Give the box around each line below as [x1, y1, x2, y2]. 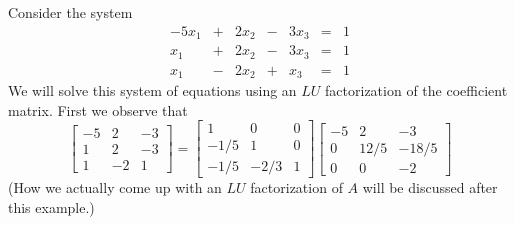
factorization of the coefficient [325, 80, 508, 101]
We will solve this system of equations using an [8, 80, 297, 101]
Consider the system [8, 2, 133, 22]
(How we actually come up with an [8, 177, 222, 198]
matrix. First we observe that [8, 99, 188, 120]
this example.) [8, 196, 95, 217]
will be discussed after [362, 177, 498, 198]
